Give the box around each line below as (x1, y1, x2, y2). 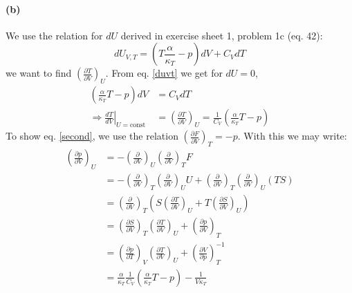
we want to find (6, 66, 72, 80)
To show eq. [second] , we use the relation (6, 129, 178, 143)
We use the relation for (6, 28, 103, 42)
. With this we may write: (237, 129, 347, 143)
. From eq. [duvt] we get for (105, 66, 223, 80)
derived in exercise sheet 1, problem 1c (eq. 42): (120, 28, 323, 42)
